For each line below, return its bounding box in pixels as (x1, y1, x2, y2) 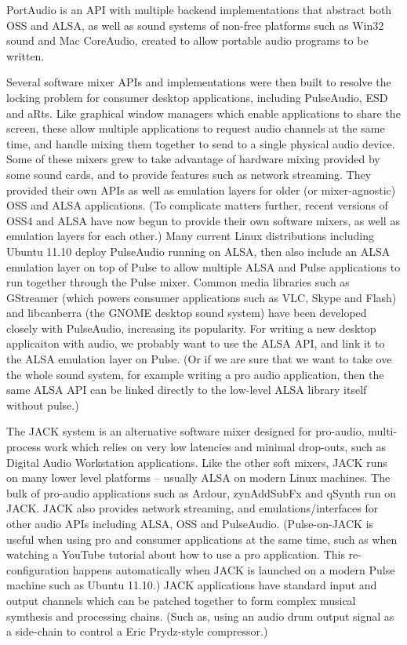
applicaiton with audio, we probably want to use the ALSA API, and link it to (6, 335, 385, 352)
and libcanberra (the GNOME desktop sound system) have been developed (6, 304, 367, 321)
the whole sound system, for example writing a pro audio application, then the (6, 366, 384, 382)
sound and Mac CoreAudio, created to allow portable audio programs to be (6, 32, 369, 49)
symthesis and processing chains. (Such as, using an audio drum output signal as (6, 607, 394, 624)
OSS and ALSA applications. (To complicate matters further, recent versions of (6, 197, 388, 213)
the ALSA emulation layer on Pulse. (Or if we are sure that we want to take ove (6, 351, 392, 367)
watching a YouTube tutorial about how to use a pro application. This (6, 546, 345, 563)
